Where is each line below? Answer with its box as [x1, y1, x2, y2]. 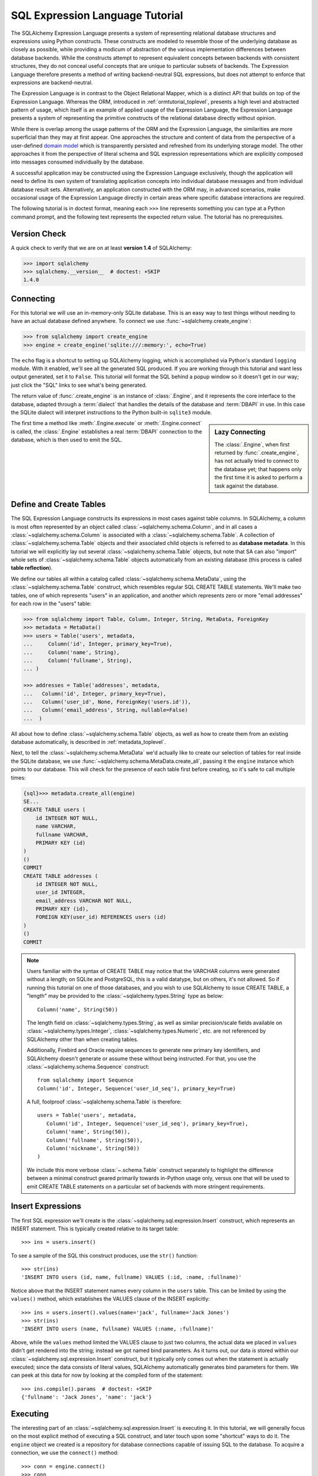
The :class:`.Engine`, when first [214, 440, 290, 448]
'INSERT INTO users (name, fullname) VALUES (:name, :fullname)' [21, 1325, 214, 1333]
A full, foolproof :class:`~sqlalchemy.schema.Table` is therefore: [26, 1098, 182, 1105]
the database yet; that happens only [214, 465, 302, 472]
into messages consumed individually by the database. [11, 158, 144, 165]
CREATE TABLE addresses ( [23, 873, 98, 879]
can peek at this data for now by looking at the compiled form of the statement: [11, 1371, 203, 1379]
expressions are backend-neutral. [11, 79, 93, 86]
